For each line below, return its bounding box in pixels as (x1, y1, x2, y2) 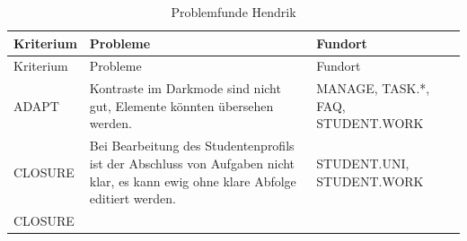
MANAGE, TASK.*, (316, 79, 430, 98)
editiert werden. (89, 189, 176, 208)
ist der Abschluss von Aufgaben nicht (89, 153, 295, 172)
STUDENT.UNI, (316, 153, 410, 172)
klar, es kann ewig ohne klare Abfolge (89, 171, 296, 190)
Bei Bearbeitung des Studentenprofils (89, 136, 295, 155)
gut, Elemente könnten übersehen (89, 96, 274, 115)
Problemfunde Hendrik (171, 3, 296, 21)
